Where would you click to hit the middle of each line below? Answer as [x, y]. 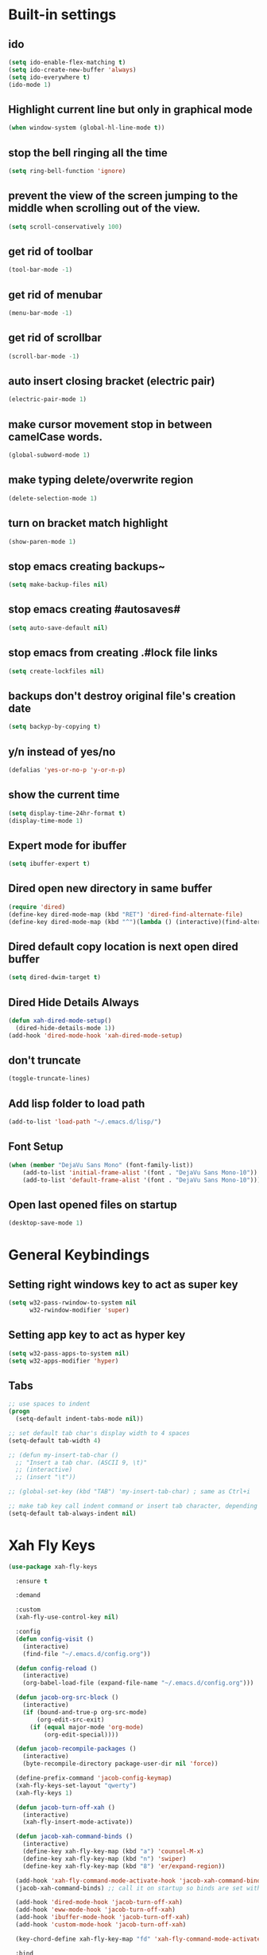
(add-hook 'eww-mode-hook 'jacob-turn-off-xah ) [96, 1910]
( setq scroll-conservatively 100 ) [66, 226]
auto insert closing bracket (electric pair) [112, 382]
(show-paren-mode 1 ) [43, 541]
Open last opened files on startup [93, 1204]
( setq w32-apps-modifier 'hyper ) [64, 1361]
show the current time [64, 795]
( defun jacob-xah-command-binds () [74, 1837]
